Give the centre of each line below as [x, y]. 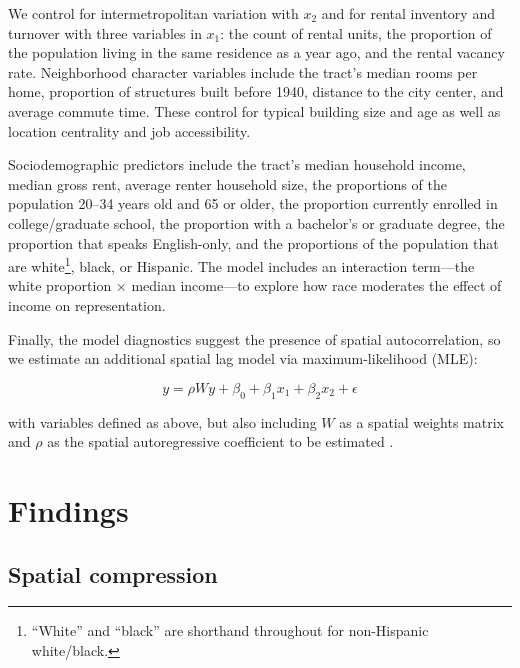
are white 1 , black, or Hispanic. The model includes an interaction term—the [241, 264]
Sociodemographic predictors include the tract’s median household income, [237, 164]
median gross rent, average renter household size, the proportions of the [227, 183]
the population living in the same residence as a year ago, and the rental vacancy [256, 52]
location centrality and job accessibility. [129, 130]
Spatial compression [113, 573]
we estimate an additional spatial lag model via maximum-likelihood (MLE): [243, 358]
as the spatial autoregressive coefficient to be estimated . [220, 441]
